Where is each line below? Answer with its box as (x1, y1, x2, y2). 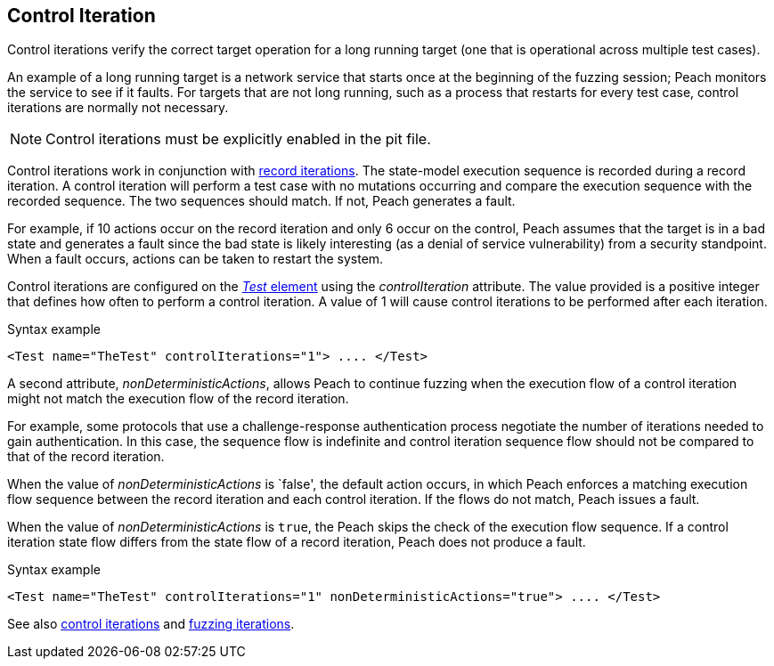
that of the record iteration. (7, 449, 165, 465)
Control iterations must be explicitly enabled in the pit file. (45, 130, 431, 149)
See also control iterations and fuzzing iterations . (7, 616, 295, 632)
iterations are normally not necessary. (7, 100, 229, 116)
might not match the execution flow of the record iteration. (7, 391, 349, 407)
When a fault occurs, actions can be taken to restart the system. (7, 251, 384, 267)
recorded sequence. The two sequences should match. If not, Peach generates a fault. (7, 193, 516, 209)
